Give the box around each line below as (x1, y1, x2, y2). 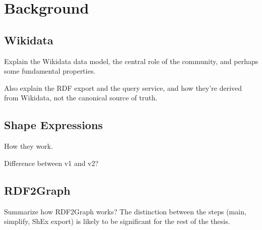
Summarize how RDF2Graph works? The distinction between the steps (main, (4, 206, 246, 216)
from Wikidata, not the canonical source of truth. (4, 92, 158, 103)
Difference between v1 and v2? (4, 157, 98, 168)
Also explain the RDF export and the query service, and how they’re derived (4, 82, 242, 93)
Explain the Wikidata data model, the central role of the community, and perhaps (4, 55, 258, 66)
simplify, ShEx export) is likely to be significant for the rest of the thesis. (4, 216, 230, 226)
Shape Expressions (4, 117, 103, 133)
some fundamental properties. (4, 66, 96, 76)
